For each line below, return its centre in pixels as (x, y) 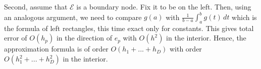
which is (244, 17)
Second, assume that (36, 6)
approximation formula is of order (56, 49)
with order (186, 49)
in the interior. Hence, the (206, 38)
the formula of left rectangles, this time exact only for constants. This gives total (129, 28)
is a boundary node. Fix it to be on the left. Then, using (164, 6)
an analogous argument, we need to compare (73, 17)
